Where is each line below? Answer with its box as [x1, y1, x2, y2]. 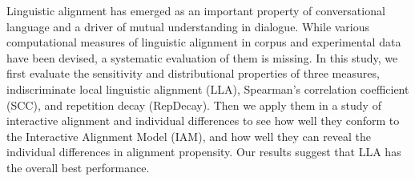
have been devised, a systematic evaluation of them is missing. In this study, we [6, 49, 398, 66]
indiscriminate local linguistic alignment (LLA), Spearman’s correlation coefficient [6, 80, 409, 97]
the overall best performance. [6, 159, 150, 175]
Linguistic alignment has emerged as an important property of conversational [6, 2, 385, 18]
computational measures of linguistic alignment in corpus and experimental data [6, 34, 401, 50]
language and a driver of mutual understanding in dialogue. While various [6, 18, 370, 34]
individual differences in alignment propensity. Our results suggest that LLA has [6, 143, 401, 160]
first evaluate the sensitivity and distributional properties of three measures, [6, 65, 380, 82]
